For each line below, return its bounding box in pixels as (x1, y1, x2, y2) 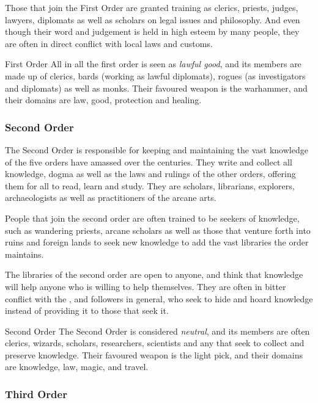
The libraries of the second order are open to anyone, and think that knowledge (5, 268, 303, 281)
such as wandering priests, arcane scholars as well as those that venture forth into (5, 223, 311, 236)
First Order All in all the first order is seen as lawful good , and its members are (5, 57, 301, 70)
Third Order (5, 386, 67, 401)
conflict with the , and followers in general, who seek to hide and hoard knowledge (5, 292, 313, 305)
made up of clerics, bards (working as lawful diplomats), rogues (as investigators (5, 69, 306, 82)
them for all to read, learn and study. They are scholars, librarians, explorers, (5, 179, 295, 192)
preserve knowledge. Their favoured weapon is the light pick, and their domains (5, 348, 303, 361)
